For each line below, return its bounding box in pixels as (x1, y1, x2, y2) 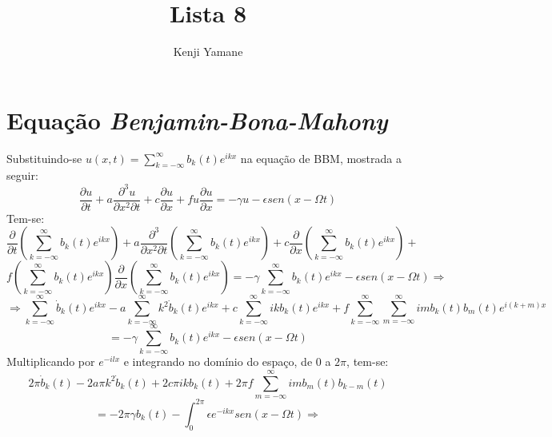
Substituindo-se (6, 149, 82, 166)
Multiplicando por (6, 353, 95, 370)
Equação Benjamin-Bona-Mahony (6, 103, 388, 137)
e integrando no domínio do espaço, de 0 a (123, 353, 331, 370)
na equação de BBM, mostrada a (240, 149, 402, 166)
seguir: (6, 167, 38, 184)
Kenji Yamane (173, 43, 243, 60)
